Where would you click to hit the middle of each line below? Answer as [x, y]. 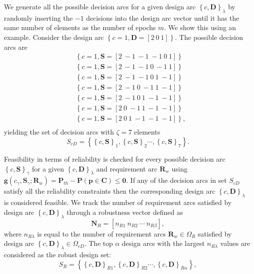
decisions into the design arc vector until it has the [163, 17]
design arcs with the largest [163, 243]
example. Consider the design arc [54, 37]
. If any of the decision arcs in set [176, 180]
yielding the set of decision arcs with [59, 132]
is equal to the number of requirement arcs [101, 233]
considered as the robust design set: [58, 254]
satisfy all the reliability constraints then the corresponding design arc [110, 191]
